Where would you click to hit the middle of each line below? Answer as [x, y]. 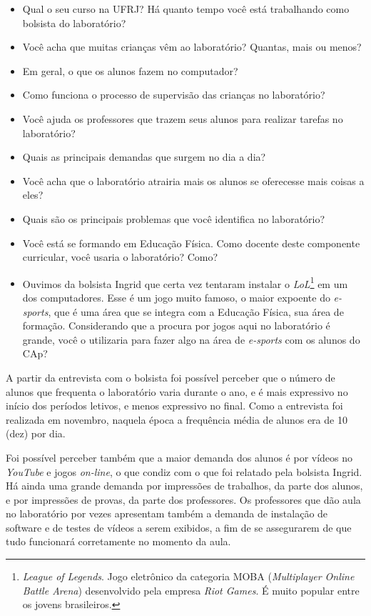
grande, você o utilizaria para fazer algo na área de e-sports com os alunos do [191, 339]
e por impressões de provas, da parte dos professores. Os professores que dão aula [183, 499]
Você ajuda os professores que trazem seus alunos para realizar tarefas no [183, 118]
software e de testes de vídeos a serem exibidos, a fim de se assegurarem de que [179, 527]
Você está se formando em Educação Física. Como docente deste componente [191, 243]
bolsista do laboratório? [74, 23]
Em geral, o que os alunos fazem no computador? [130, 70]
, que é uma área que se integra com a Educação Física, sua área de [196, 311]
